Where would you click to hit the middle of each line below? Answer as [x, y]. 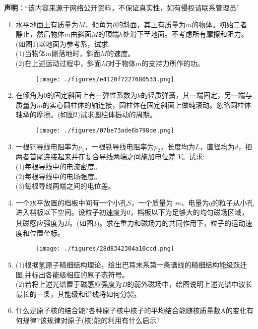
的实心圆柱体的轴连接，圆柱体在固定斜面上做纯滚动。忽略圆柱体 [147, 104]
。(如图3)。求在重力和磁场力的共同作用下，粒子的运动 [158, 223]
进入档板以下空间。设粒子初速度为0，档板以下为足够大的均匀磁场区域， [132, 212]
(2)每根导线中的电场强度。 [58, 176]
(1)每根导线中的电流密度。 [58, 166]
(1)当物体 [31, 53]
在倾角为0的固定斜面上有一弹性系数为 [76, 95]
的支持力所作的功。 [173, 63]
